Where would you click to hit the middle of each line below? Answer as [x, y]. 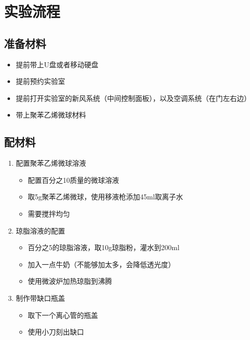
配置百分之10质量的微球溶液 [73, 180]
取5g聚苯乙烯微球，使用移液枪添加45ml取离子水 [105, 197]
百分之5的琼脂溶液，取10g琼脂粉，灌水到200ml [104, 247]
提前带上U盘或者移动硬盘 [57, 64]
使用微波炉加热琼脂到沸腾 [70, 281]
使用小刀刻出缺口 [56, 332]
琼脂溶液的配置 [40, 230]
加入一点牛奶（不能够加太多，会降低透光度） [101, 264]
